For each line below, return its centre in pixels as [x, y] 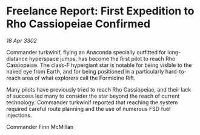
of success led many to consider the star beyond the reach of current [93, 96]
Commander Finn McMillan [40, 127]
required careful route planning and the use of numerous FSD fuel [88, 108]
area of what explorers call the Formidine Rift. [79, 78]
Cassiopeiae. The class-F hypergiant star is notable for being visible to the [99, 65]
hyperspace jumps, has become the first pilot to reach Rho [102, 58]
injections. [19, 115]
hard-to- [176, 71]
